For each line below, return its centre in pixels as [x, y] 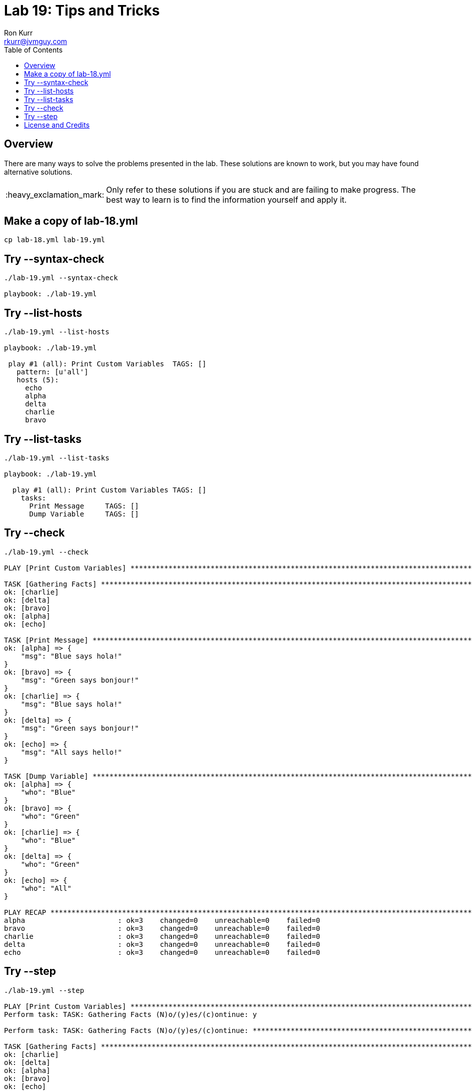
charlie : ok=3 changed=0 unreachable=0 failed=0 [162, 936]
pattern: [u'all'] [52, 372]
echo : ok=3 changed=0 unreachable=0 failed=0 [162, 952]
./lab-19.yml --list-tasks [57, 458]
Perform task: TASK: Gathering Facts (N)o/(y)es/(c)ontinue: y [130, 1014]
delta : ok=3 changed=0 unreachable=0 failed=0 [162, 944]
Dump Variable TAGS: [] [84, 514]
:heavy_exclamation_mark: [55, 194]
